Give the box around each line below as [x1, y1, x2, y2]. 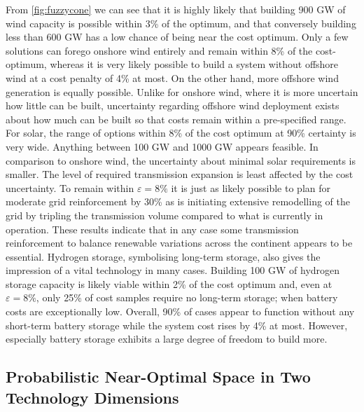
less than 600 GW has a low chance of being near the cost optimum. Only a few [6, 29, 349, 44]
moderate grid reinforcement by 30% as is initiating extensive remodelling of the [6, 194, 350, 209]
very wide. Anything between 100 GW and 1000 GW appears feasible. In [6, 139, 318, 153]
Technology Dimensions [6, 386, 179, 408]
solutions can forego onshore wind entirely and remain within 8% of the [6, 43, 313, 57]
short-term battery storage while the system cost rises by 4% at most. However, [6, 317, 348, 332]
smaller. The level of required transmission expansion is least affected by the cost [6, 167, 353, 181]
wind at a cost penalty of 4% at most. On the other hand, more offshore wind [6, 70, 339, 85]
